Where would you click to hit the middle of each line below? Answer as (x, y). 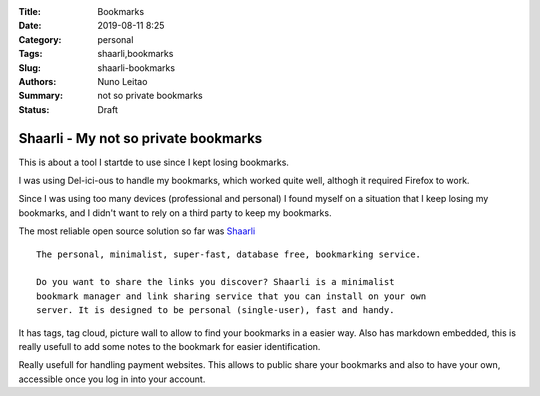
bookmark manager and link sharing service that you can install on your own (231, 296)
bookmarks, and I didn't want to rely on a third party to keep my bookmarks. (175, 212)
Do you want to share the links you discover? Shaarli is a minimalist (215, 282)
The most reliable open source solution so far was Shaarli (137, 231)
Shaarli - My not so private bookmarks (140, 138)
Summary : (41, 96)
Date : (30, 26)
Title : (30, 11)
